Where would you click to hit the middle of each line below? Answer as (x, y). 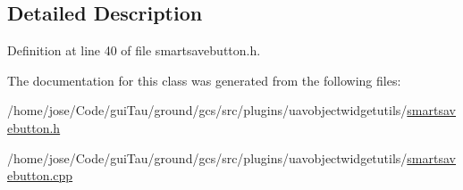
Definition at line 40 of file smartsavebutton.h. (134, 50)
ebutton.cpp (40, 175)
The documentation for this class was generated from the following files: (204, 80)
